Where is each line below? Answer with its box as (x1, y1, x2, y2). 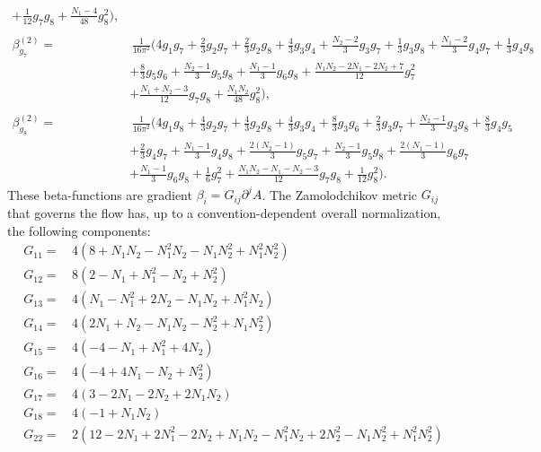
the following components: (7, 221, 151, 239)
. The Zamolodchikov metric (262, 185, 418, 204)
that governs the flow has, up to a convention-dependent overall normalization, (7, 204, 441, 222)
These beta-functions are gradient (7, 185, 192, 204)
